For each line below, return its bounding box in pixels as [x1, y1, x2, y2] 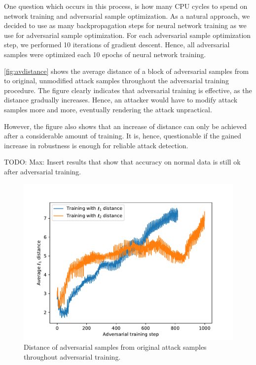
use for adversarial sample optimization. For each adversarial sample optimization [4, 30, 251, 40]
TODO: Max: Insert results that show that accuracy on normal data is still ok [4, 157, 241, 167]
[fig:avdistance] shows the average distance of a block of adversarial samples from [4, 66, 249, 76]
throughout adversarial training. [24, 351, 121, 362]
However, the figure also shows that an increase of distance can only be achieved [4, 121, 247, 131]
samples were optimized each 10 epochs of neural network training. [4, 49, 206, 59]
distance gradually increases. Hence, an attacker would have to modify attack [4, 95, 238, 105]
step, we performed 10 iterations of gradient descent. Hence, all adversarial [4, 39, 230, 50]
